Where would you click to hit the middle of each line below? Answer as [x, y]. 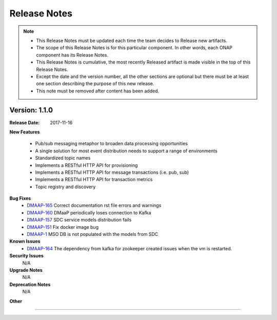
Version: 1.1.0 [31, 110]
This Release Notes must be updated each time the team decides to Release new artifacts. [132, 41]
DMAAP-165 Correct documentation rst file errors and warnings [94, 206]
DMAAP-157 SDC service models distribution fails [79, 220]
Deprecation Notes [30, 284]
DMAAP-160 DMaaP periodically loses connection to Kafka [89, 212]
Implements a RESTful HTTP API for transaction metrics [94, 179]
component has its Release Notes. [72, 55]
